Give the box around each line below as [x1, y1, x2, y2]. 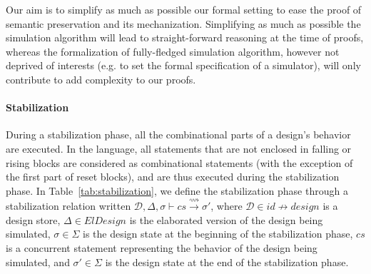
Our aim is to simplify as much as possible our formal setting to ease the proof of [6, 2, 362, 16]
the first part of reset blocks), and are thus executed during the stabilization [6, 169, 340, 184]
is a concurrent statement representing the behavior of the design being [6, 240, 317, 255]
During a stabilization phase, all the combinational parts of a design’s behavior [6, 127, 351, 142]
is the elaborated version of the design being [129, 212, 323, 227]
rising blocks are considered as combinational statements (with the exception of [6, 155, 353, 170]
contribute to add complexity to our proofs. [6, 71, 196, 86]
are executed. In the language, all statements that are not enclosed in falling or [6, 141, 352, 156]
